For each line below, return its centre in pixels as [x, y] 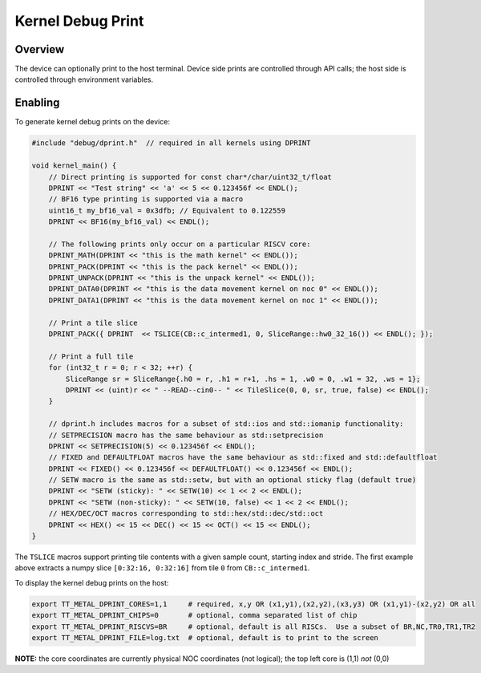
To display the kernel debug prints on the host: [92, 582]
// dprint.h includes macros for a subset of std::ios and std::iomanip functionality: [226, 424]
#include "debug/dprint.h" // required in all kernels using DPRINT [171, 143]
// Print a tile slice [93, 322]
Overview [40, 49]
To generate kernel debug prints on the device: [92, 122]
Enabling [37, 103]
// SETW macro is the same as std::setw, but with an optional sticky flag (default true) [232, 480]
